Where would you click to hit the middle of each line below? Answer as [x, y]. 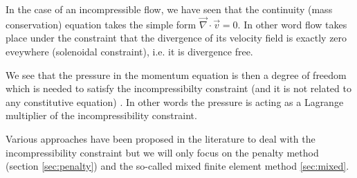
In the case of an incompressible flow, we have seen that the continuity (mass [169, 9]
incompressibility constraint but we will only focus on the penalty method [162, 152]
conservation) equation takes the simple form [101, 24]
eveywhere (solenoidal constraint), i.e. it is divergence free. [129, 51]
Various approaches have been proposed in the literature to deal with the [161, 138]
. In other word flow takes [292, 24]
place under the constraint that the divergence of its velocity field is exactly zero [176, 38]
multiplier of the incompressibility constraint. [101, 115]
